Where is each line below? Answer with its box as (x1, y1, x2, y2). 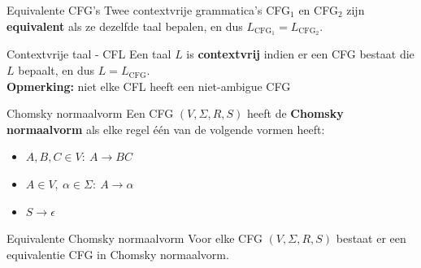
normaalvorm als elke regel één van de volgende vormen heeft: (7, 120, 325, 137)
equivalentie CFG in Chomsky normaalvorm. (7, 245, 229, 262)
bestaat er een (336, 230, 406, 247)
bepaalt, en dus (18, 62, 95, 79)
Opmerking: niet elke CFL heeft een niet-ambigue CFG (7, 77, 291, 94)
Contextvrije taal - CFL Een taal (7, 45, 171, 63)
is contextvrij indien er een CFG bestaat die (186, 45, 414, 63)
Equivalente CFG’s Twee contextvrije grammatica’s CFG (7, 2, 291, 18)
